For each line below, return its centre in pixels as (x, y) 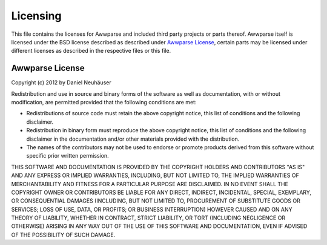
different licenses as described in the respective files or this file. (91, 51)
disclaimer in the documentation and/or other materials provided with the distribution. (133, 139)
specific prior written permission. (68, 156)
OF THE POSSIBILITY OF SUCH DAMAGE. (63, 235)
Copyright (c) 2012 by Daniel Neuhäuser (61, 82)
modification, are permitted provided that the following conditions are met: (104, 102)
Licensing (36, 16)
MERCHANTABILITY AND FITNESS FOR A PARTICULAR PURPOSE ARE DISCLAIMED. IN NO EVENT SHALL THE (150, 184)
